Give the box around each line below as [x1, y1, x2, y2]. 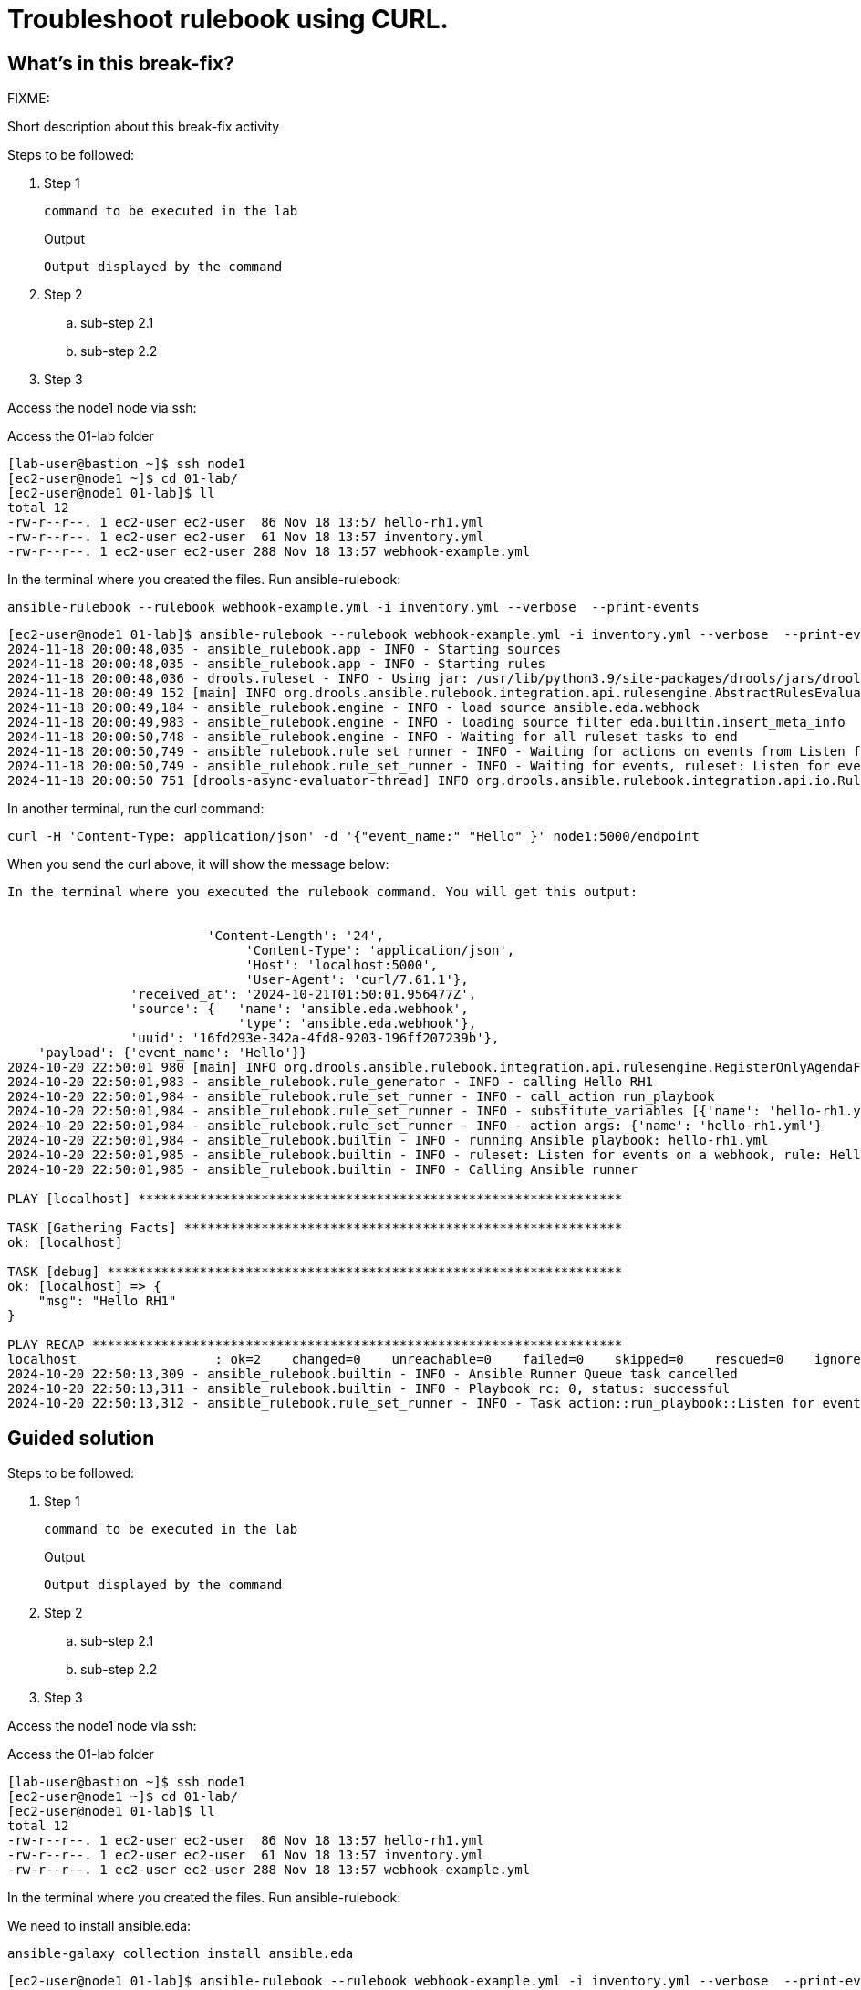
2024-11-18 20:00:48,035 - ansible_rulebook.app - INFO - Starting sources [7, 642, 561, 657]
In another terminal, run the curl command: [7, 801, 265, 817]
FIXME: [7, 90, 50, 107]
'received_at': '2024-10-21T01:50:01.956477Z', [130, 987, 477, 1002]
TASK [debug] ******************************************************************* [7, 1264, 623, 1280]
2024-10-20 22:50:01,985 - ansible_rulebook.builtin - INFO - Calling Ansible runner [7, 1162, 638, 1178]
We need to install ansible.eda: [7, 1918, 192, 1934]
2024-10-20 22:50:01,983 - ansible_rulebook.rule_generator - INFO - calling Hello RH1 [7, 1074, 654, 1090]
